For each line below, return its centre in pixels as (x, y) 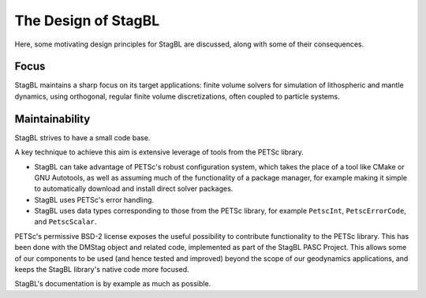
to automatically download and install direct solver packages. (134, 188)
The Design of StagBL (87, 20)
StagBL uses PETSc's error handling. (94, 199)
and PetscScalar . (65, 222)
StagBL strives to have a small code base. (82, 137)
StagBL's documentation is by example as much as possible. (113, 284)
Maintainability (52, 119)
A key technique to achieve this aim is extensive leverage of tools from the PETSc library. (159, 152)
